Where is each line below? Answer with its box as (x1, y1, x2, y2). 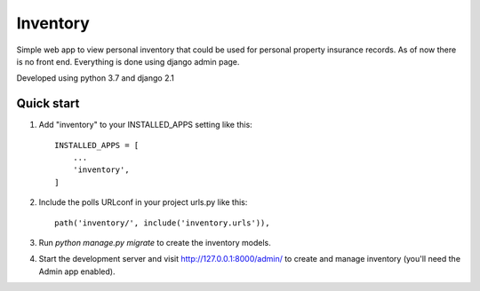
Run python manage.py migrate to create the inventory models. (38, 237, 271, 248)
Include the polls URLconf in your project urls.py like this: (38, 197, 248, 208)
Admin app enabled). (38, 266, 116, 277)
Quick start (16, 96, 80, 111)
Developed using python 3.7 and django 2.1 (16, 73, 175, 83)
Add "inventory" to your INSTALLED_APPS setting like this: (38, 120, 252, 130)
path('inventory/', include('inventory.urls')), (54, 217, 270, 228)
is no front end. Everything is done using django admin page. (16, 56, 240, 67)
